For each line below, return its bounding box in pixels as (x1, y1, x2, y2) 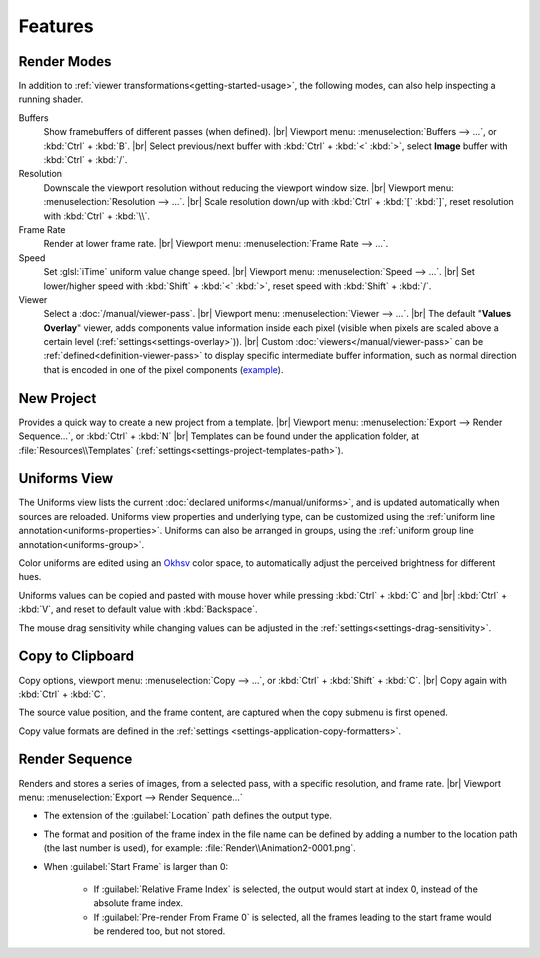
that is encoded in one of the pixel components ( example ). (43, 363, 284, 375)
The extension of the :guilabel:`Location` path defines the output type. (43, 810, 333, 822)
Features (18, 15, 94, 37)
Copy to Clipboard (18, 648, 135, 665)
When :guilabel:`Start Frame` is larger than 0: (43, 860, 229, 872)
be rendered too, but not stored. (93, 925, 226, 937)
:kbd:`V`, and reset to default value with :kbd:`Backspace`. (18, 603, 259, 615)
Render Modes (18, 53, 112, 70)
